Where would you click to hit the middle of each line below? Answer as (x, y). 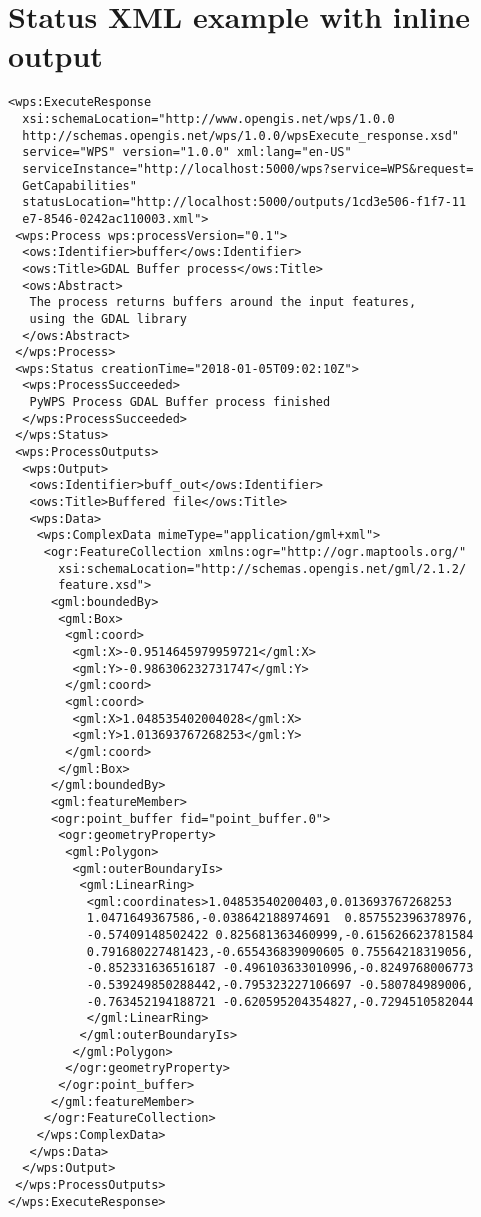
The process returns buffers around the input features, (223, 302)
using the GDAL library (108, 318)
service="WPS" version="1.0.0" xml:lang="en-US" (187, 152)
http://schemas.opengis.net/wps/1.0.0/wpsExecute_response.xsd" (241, 135)
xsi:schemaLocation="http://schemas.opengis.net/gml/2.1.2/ (262, 568)
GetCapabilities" (79, 185)
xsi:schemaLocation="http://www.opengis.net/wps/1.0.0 (208, 118)
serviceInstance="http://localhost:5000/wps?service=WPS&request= (248, 168)
